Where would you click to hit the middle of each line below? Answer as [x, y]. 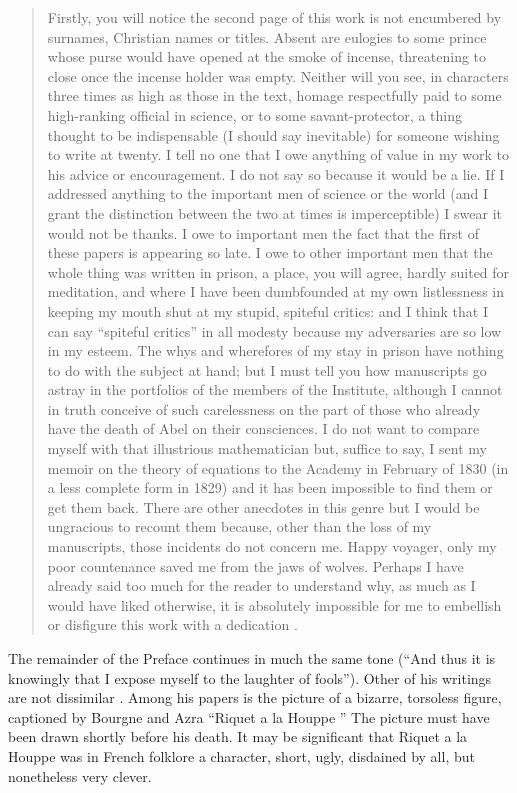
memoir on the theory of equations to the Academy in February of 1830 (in [278, 467]
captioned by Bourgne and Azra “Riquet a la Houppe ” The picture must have [249, 716]
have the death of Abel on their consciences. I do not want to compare [263, 428]
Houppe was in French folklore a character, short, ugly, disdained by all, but [241, 755]
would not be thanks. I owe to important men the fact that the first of [263, 232]
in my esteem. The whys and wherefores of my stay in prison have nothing [275, 350]
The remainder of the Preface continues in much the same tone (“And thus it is [252, 658]
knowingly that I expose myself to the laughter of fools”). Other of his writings [250, 677]
